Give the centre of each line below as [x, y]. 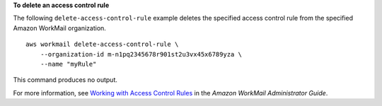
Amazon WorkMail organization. [59, 28]
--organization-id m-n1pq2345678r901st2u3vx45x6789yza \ [141, 54]
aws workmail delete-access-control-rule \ [102, 45]
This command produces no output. [65, 80]
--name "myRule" [68, 64]
